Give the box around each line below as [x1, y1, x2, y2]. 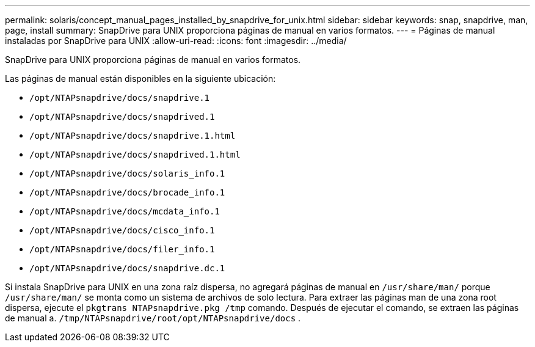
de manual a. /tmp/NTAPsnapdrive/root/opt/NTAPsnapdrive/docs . [5, 313, 301, 323]
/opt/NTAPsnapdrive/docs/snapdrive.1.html [29, 131, 236, 141]
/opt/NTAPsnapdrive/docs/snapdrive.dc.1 [29, 263, 225, 273]
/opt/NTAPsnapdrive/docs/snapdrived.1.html [29, 150, 241, 159]
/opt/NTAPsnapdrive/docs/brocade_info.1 [29, 188, 225, 197]
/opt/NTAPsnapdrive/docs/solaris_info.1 [29, 169, 225, 178]
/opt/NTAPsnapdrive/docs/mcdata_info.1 [29, 206, 220, 216]
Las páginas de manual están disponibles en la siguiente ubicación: [5, 73, 276, 84]
